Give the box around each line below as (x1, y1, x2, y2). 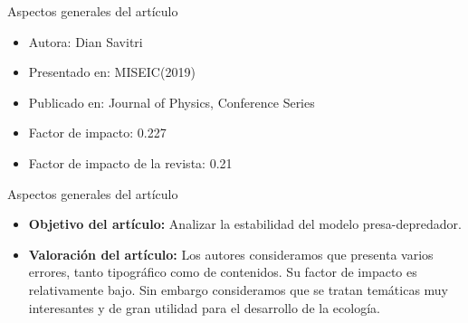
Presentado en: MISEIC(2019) (28, 62, 196, 81)
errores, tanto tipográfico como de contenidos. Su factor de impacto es (28, 262, 417, 281)
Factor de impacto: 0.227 (28, 123, 167, 142)
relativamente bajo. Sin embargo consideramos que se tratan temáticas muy (28, 280, 448, 299)
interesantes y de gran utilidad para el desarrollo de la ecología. (28, 298, 380, 317)
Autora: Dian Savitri (28, 32, 143, 51)
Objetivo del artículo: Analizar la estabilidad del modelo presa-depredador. (28, 214, 462, 233)
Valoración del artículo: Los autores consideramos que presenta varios (28, 244, 434, 263)
